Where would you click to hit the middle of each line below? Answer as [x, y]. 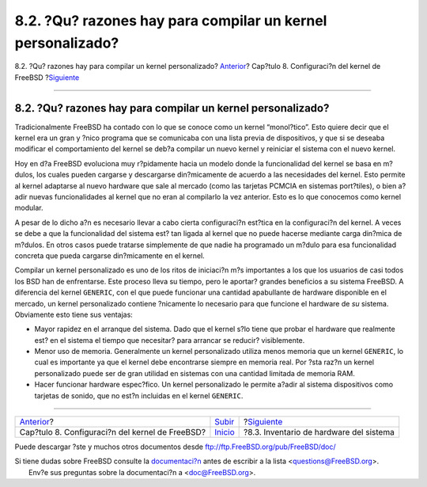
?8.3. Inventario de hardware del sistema [319, 432]
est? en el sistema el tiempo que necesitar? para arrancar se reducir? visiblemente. [170, 340]
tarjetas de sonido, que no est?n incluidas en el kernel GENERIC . [139, 395]
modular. [29, 208]
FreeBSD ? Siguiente [47, 77]
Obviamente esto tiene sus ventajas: [74, 314]
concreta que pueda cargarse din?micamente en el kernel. [110, 255]
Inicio [225, 432]
